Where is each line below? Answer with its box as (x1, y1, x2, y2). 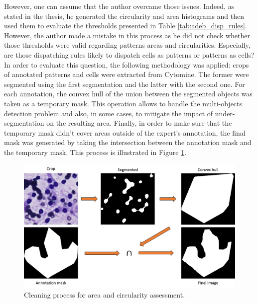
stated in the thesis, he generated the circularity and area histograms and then (4, 10, 245, 21)
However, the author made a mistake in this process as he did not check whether (4, 30, 250, 40)
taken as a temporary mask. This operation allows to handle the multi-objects (4, 98, 243, 108)
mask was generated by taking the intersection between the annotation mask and (4, 137, 252, 148)
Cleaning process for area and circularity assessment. (24, 290, 185, 300)
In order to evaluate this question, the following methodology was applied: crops (4, 59, 249, 70)
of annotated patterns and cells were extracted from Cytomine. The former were (4, 69, 249, 79)
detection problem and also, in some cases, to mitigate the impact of (4, 108, 213, 118)
